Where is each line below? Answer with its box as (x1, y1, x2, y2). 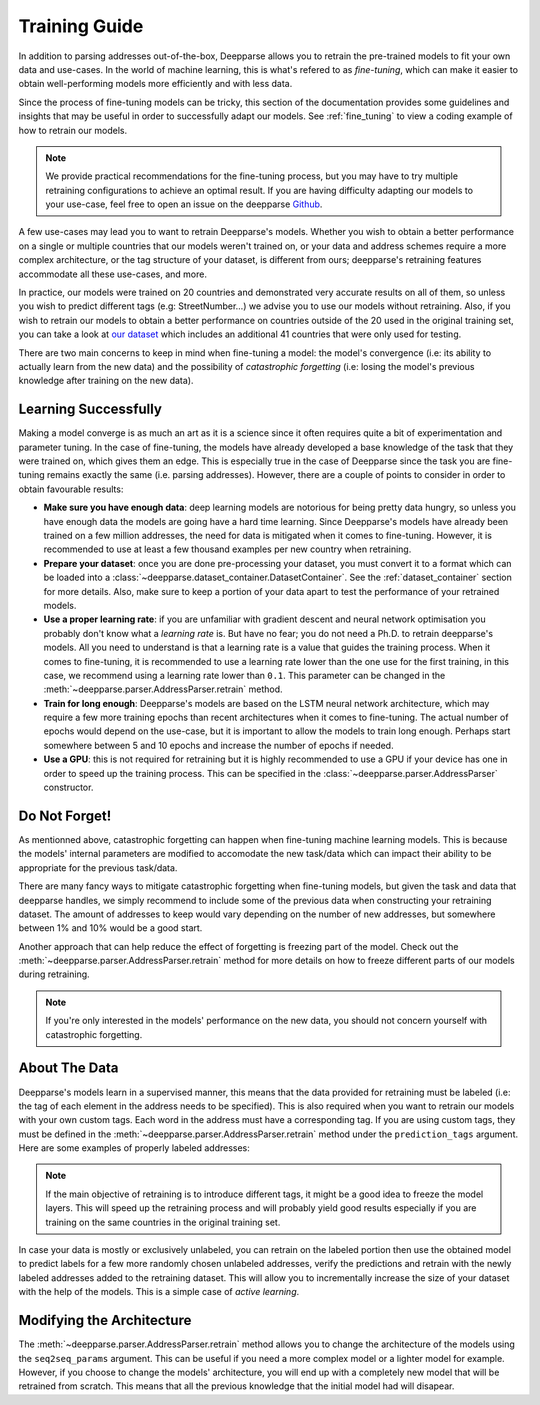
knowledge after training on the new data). (18, 375, 194, 387)
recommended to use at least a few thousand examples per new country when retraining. (43, 543, 412, 555)
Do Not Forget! (18, 807, 112, 824)
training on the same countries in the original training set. (45, 1216, 281, 1228)
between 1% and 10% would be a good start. (18, 922, 203, 934)
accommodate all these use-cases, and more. (18, 268, 207, 280)
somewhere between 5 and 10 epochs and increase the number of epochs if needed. (43, 739, 394, 751)
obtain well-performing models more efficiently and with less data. (18, 78, 293, 90)
